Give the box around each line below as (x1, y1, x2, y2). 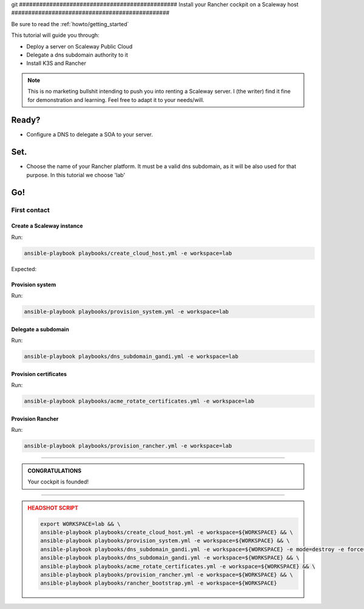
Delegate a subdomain (11, 325, 69, 333)
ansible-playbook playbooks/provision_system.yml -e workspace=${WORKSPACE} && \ (40, 537, 291, 544)
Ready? (11, 115, 41, 126)
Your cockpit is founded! (27, 478, 89, 485)
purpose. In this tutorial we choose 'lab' (26, 171, 126, 178)
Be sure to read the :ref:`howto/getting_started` (11, 20, 129, 27)
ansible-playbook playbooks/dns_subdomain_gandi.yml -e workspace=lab (24, 353, 239, 360)
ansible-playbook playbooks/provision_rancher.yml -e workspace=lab (24, 442, 232, 449)
